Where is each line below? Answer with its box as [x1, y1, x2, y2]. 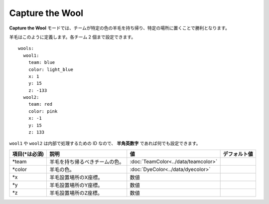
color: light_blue [28, 66, 74, 72]
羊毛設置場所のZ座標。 [49, 190, 103, 197]
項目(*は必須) [12, 150, 44, 157]
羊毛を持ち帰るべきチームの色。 [49, 158, 125, 165]
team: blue [28, 60, 55, 65]
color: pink [28, 108, 58, 114]
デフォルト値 [223, 150, 254, 157]
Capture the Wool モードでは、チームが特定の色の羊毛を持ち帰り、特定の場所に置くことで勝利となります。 [9, 25, 230, 31]
